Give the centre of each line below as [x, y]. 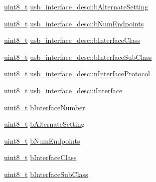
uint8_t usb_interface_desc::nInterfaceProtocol [77, 74]
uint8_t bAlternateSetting [44, 124]
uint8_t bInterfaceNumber [45, 107]
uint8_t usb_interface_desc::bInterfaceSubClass [78, 57]
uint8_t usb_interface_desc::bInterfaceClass [72, 40]
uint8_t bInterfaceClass [40, 157]
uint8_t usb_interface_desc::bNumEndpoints [74, 23]
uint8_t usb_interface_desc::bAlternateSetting [76, 6]
